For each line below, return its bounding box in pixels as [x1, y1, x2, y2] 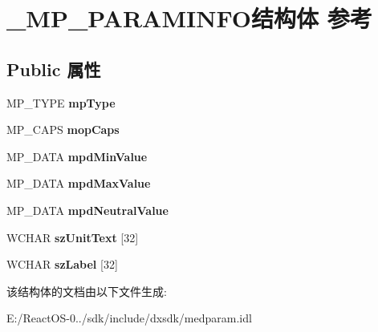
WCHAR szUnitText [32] [6, 229, 139, 245]
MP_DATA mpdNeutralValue [6, 201, 169, 218]
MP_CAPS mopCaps [6, 121, 120, 138]
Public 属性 [6, 56, 101, 81]
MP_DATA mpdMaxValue [6, 175, 151, 192]
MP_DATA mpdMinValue [6, 148, 148, 164]
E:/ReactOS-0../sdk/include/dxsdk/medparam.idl [6, 310, 252, 326]
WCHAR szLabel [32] [6, 256, 118, 273]
